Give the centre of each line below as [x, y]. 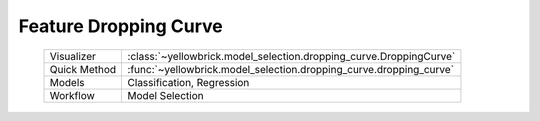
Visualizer [73, 56]
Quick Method [83, 69]
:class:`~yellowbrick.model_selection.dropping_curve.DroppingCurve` [291, 56]
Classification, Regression [188, 82]
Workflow [72, 95]
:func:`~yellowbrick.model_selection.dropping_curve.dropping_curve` [291, 69]
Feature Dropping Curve [121, 26]
